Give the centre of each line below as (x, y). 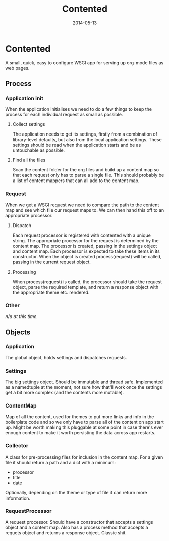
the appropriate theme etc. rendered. (51, 292)
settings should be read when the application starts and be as (77, 145)
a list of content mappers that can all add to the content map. (76, 181)
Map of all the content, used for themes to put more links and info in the (80, 417)
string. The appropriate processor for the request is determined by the (86, 240)
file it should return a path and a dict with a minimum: (61, 462)
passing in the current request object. (51, 262)
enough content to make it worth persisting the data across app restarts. (80, 433)
